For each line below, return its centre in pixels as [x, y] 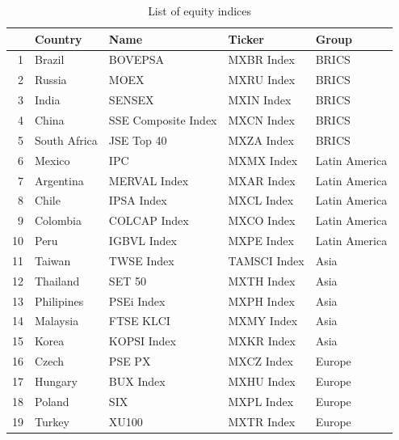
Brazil [50, 59]
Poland [52, 401]
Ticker [246, 38]
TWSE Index [141, 260]
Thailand [57, 280]
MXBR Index [261, 59]
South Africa [66, 140]
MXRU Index [262, 80]
